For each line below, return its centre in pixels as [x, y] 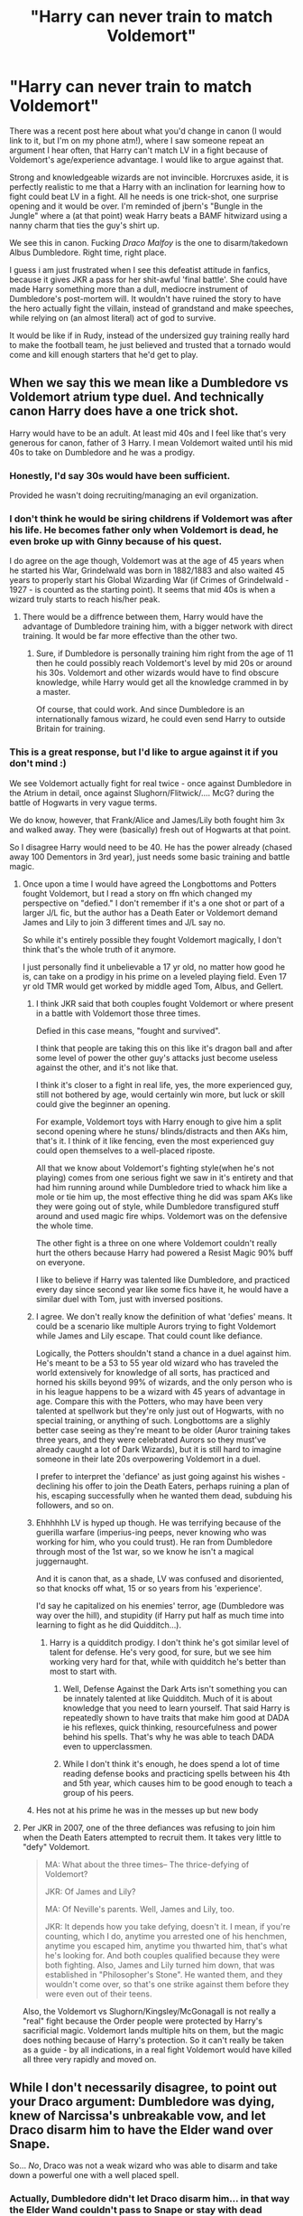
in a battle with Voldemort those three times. [118, 1013]
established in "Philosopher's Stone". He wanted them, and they [164, 1974]
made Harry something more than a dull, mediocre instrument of [129, 289]
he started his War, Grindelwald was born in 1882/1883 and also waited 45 [147, 570]
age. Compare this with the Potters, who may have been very [149, 1401]
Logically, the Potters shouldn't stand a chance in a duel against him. [163, 1353]
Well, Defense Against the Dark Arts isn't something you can [175, 1688]
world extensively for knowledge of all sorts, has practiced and [153, 1372]
